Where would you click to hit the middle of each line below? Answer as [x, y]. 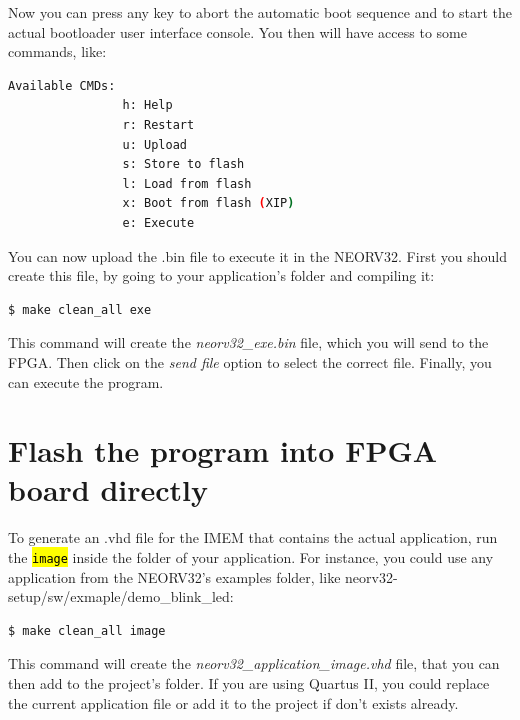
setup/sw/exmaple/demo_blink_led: [121, 596]
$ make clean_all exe [80, 309]
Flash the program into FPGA [223, 450]
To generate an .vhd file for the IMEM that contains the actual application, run [253, 537]
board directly [108, 489]
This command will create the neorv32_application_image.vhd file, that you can [254, 663]
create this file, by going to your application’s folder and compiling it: [221, 275]
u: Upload [154, 144]
